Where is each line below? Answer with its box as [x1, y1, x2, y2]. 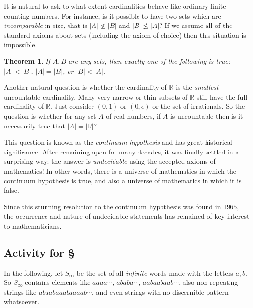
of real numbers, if [106, 110, 161, 121]
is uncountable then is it [170, 110, 243, 121]
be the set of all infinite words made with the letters [76, 267, 233, 278]
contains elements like [25, 277, 91, 287]
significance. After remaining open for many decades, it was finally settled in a [4, 146, 239, 156]
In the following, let [4, 267, 63, 278]
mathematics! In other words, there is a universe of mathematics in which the [4, 165, 236, 176]
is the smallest [176, 82, 219, 92]
